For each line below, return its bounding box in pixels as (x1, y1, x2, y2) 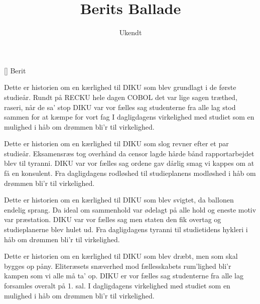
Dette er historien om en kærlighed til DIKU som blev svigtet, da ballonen (4, 194, 234, 205)
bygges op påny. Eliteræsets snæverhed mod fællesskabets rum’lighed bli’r (4, 260, 231, 271)
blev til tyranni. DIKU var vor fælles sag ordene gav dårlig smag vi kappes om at (4, 158, 254, 168)
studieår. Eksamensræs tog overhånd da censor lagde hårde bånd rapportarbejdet (4, 148, 254, 158)
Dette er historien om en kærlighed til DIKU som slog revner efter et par (4, 138, 229, 149)
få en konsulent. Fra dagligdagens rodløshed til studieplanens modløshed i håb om (4, 168, 256, 178)
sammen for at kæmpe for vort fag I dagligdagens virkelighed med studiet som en (4, 112, 254, 122)
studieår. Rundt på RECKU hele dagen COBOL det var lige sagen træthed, (4, 91, 237, 102)
